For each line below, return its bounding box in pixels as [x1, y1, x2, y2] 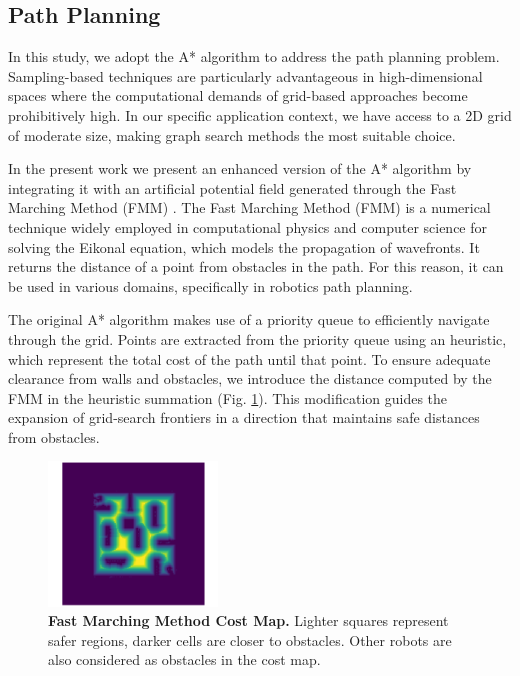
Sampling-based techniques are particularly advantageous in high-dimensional [8, 65, 483, 86]
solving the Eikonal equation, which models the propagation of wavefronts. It [8, 236, 480, 257]
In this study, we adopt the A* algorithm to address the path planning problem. [8, 46, 500, 67]
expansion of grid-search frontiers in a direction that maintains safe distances [8, 407, 480, 428]
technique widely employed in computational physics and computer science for [8, 216, 488, 237]
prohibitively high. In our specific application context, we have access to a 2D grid [8, 104, 512, 125]
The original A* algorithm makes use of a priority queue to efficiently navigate [8, 309, 490, 330]
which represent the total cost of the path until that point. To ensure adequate [8, 348, 491, 369]
